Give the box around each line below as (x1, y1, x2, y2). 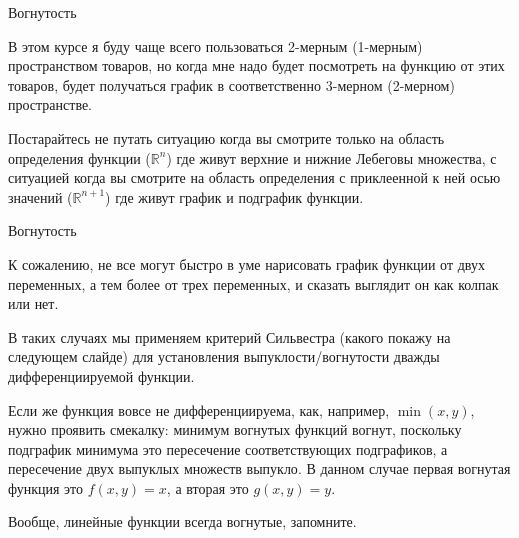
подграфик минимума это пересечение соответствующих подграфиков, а (8, 438, 448, 459)
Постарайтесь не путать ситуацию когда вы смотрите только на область (8, 127, 445, 148)
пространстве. (8, 94, 93, 115)
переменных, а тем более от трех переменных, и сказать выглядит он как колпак (8, 273, 499, 294)
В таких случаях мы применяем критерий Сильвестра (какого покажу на (8, 326, 451, 347)
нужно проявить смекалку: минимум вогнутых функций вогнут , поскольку (8, 419, 462, 440)
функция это (8, 477, 84, 498)
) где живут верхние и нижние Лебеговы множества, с (166, 147, 497, 168)
